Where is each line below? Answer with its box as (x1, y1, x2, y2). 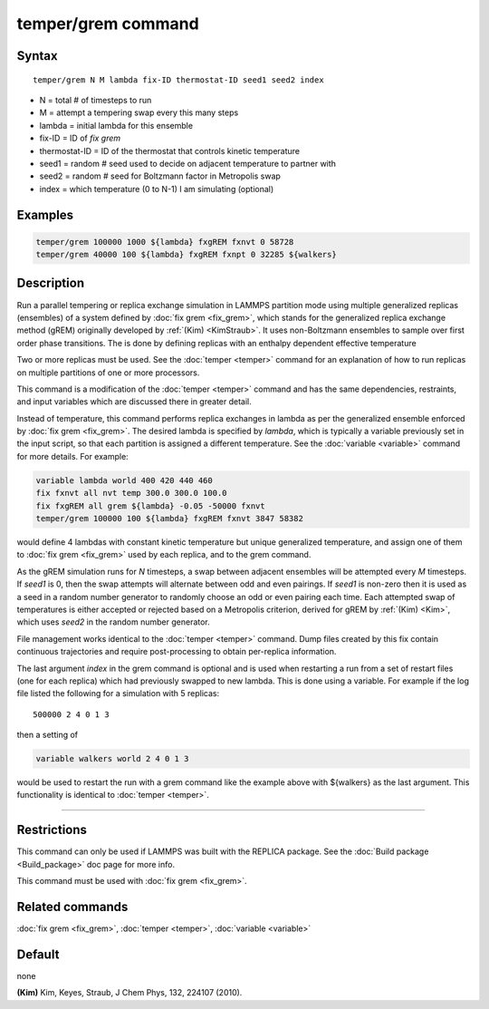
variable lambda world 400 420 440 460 (35, 475, 213, 485)
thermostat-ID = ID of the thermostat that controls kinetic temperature (39, 145, 301, 156)
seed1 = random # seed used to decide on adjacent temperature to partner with (39, 158, 337, 169)
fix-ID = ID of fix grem (39, 132, 121, 144)
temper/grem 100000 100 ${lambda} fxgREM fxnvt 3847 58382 (35, 513, 303, 524)
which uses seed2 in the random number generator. (16, 616, 210, 627)
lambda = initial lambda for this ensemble (39, 120, 194, 131)
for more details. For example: (16, 451, 129, 461)
